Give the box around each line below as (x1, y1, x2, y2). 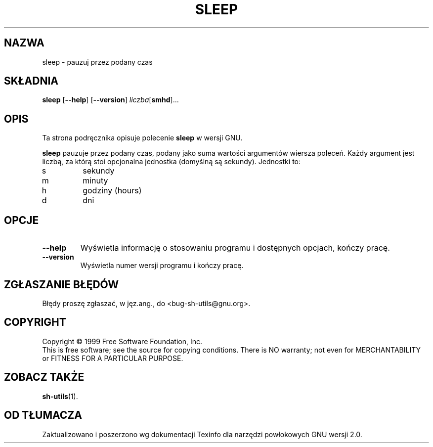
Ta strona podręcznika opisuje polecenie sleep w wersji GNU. (42, 134, 243, 142)
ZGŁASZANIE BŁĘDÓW (4, 278, 119, 291)
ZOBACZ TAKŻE (4, 371, 85, 384)
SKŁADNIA (4, 75, 58, 88)
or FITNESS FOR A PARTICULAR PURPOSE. (42, 354, 183, 362)
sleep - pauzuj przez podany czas (42, 57, 153, 66)
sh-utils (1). (42, 392, 78, 401)
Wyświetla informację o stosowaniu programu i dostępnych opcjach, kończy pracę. (80, 243, 390, 253)
